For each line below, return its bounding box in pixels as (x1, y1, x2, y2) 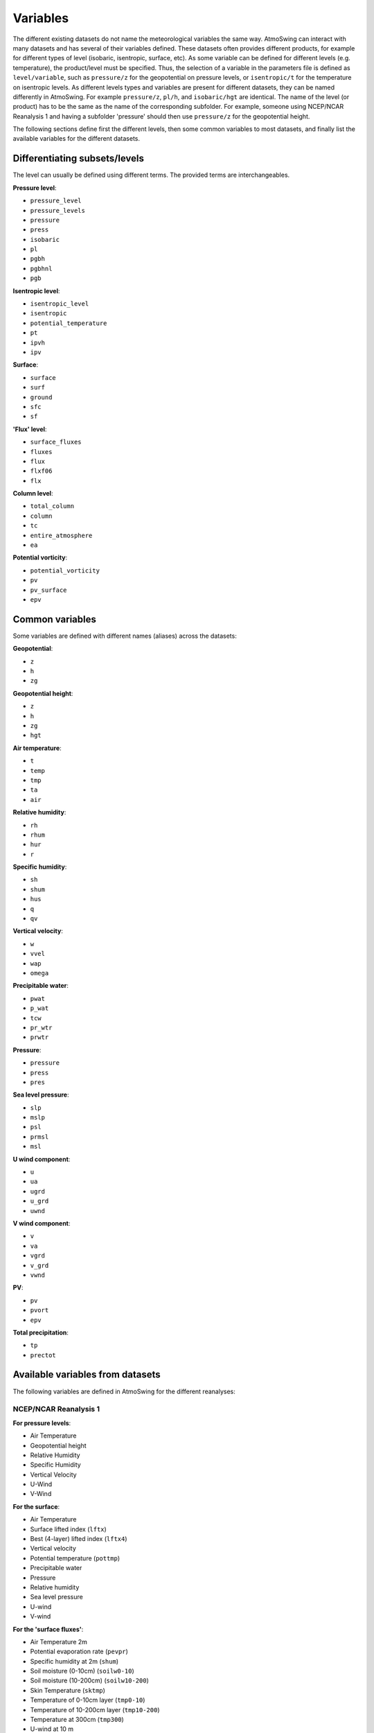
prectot (30, 1351, 57, 1359)
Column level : (12, 489, 53, 498)
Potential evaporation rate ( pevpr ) (30, 1647, 128, 1656)
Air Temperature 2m (30, 1637, 88, 1646)
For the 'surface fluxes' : (12, 1625, 84, 1633)
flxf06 (30, 467, 53, 475)
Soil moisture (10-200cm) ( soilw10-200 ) (30, 1676, 149, 1684)
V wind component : (12, 1219, 71, 1227)
